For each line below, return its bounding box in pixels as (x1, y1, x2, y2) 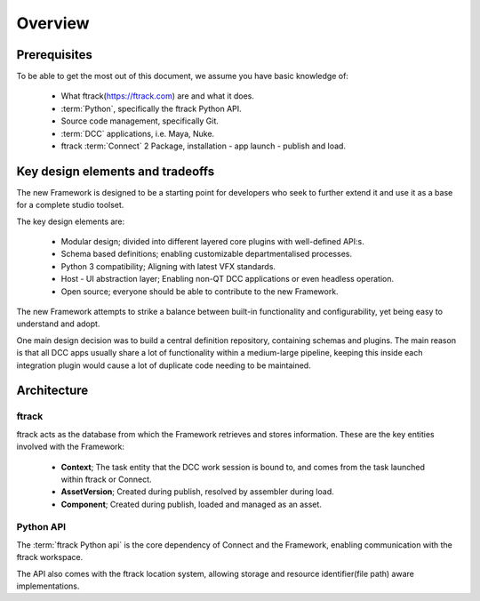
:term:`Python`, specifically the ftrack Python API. (60, 103, 242, 114)
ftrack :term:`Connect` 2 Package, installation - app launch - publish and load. (60, 140, 347, 151)
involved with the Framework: (16, 441, 124, 453)
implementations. (16, 581, 80, 591)
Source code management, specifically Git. (60, 116, 220, 126)
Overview (16, 13, 90, 33)
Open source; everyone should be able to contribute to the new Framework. (60, 285, 339, 297)
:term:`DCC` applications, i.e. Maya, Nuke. (60, 128, 215, 139)
